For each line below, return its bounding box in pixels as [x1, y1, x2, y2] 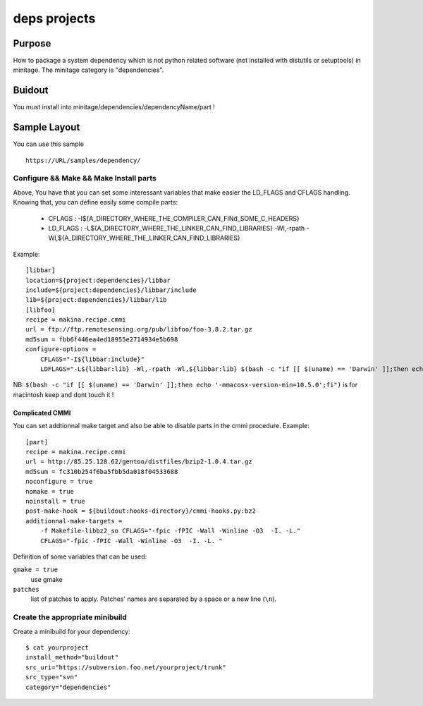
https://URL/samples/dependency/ [25, 156, 141, 164]
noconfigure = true [25, 477, 93, 486]
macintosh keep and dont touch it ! [13, 390, 114, 398]
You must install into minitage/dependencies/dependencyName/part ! [13, 103, 215, 111]
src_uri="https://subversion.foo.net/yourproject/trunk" [25, 663, 227, 671]
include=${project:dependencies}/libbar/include [25, 286, 197, 294]
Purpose [13, 37, 51, 49]
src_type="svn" [25, 674, 78, 681]
